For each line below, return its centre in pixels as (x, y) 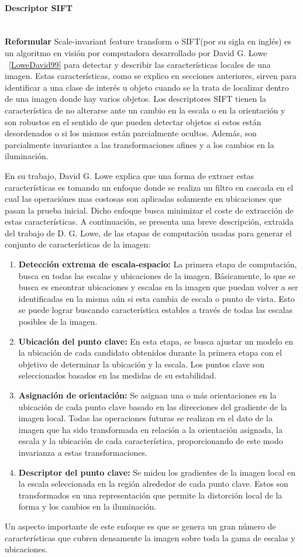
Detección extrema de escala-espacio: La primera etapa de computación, (158, 264)
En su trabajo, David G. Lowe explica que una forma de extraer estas (130, 175)
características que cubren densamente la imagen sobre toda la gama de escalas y (150, 537)
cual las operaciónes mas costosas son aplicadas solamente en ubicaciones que (143, 199)
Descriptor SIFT (39, 7)
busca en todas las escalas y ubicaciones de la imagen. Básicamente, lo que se (157, 275)
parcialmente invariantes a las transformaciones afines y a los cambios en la (140, 144)
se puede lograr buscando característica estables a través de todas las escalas (156, 310)
